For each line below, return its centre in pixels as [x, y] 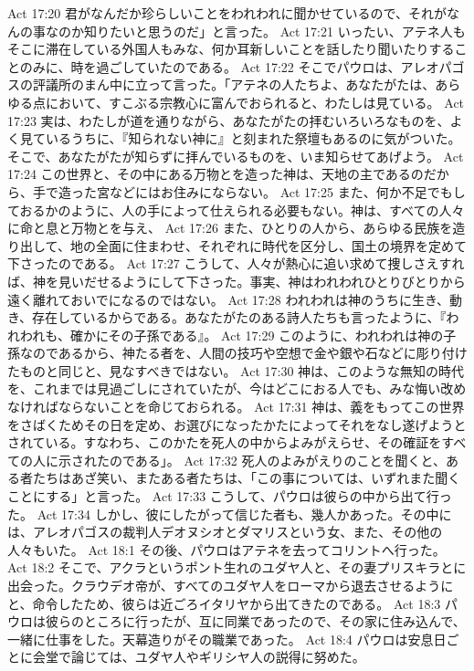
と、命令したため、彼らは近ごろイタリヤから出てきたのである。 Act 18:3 [224, 603]
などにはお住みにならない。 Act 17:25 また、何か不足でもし [287, 191]
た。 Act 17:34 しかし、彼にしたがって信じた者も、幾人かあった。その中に [230, 514]
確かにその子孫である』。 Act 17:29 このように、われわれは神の [257, 335]
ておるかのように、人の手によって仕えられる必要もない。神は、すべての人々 [236, 210]
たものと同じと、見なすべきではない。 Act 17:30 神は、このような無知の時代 [236, 370]
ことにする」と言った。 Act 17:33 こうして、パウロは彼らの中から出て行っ [230, 496]
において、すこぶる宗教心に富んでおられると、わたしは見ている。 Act [255, 102]
